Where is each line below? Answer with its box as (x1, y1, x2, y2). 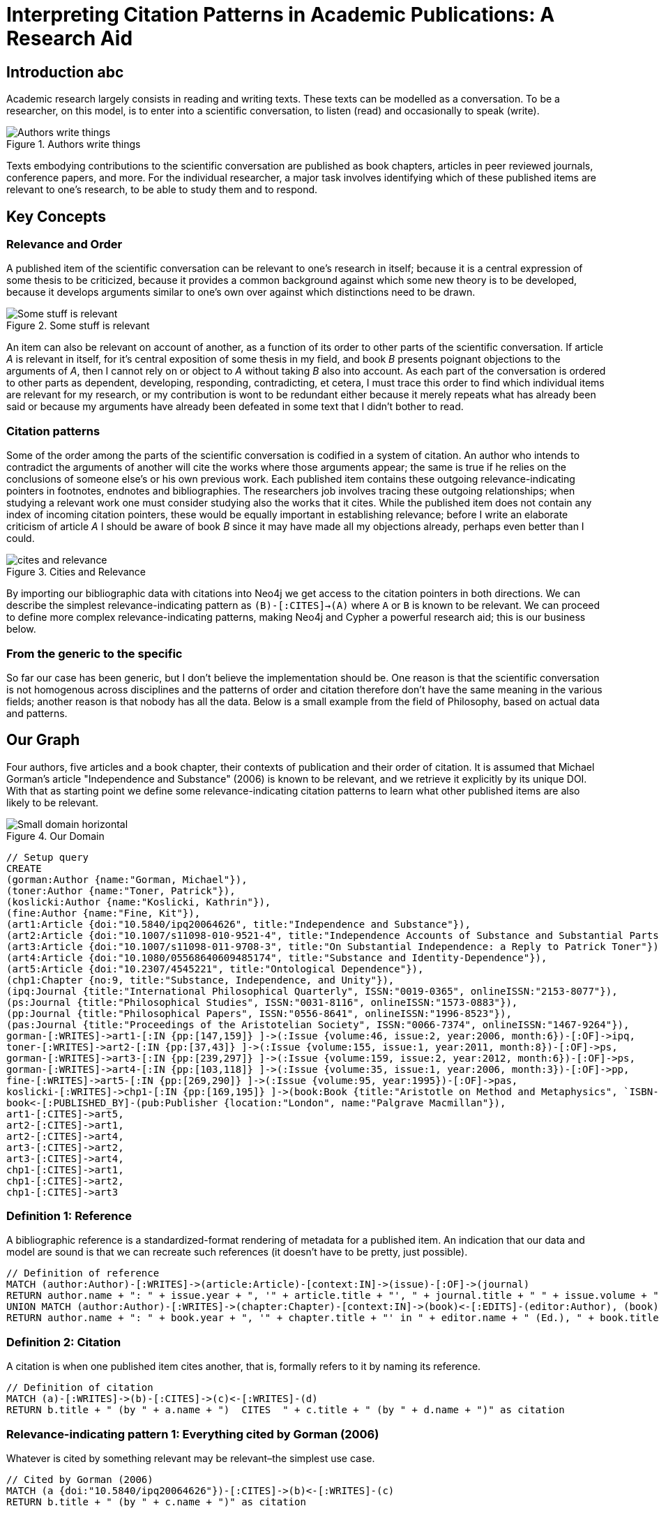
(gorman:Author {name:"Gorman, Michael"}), (6, 873, 248, 885)
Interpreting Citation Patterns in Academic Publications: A (6, 3, 555, 27)
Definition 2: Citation (6, 1334, 121, 1349)
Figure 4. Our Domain (6, 829, 105, 842)
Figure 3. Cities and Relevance (6, 566, 146, 578)
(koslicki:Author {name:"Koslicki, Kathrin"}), (6, 896, 271, 908)
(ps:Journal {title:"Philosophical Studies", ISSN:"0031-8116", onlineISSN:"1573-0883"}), (6, 996, 518, 1008)
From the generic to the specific (6, 646, 183, 661)
